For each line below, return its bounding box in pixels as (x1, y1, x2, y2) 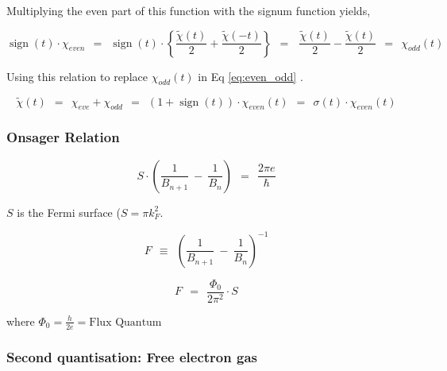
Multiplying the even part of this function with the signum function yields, (6, 2, 371, 18)
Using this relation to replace (6, 68, 148, 84)
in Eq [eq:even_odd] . (198, 68, 303, 84)
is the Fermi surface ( (17, 203, 121, 220)
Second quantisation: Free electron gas (6, 346, 257, 366)
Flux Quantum (89, 316, 162, 328)
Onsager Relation (6, 127, 120, 147)
